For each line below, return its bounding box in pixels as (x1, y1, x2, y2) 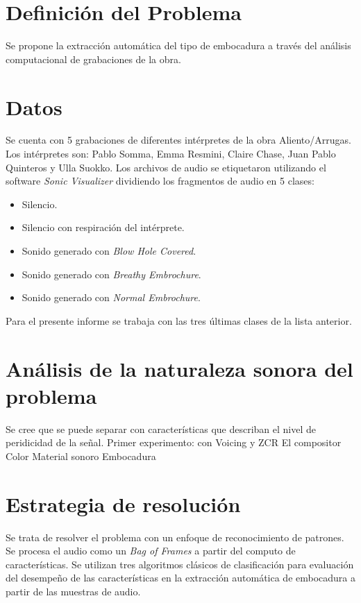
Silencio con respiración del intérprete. (22, 220, 185, 235)
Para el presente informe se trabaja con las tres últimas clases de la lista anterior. (6, 313, 352, 328)
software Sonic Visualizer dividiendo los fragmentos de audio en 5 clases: (6, 173, 314, 188)
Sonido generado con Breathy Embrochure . (22, 266, 201, 281)
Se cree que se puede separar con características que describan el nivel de (6, 421, 316, 436)
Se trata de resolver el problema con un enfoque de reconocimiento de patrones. (6, 529, 344, 544)
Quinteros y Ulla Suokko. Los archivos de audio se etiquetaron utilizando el (6, 160, 326, 174)
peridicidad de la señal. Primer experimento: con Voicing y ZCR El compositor (6, 435, 342, 450)
